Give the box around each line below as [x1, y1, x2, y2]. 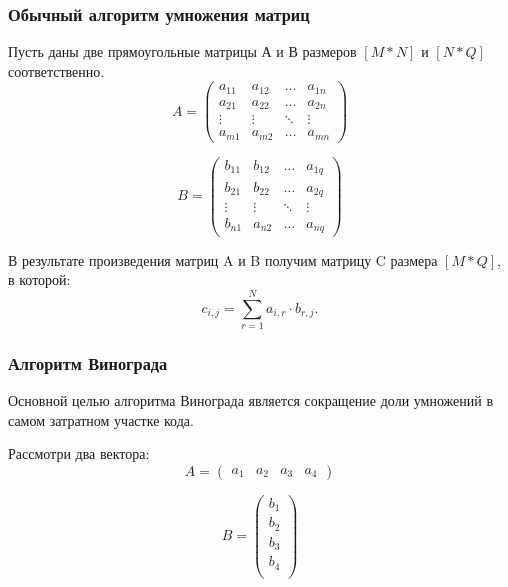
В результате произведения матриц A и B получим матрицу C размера [8, 249, 438, 270]
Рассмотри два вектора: [8, 443, 150, 464]
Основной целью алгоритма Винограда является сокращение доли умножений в [8, 390, 494, 411]
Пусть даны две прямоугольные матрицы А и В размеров [8, 41, 357, 62]
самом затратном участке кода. [8, 409, 194, 430]
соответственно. [8, 60, 105, 81]
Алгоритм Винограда [8, 350, 168, 375]
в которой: [8, 269, 71, 290]
